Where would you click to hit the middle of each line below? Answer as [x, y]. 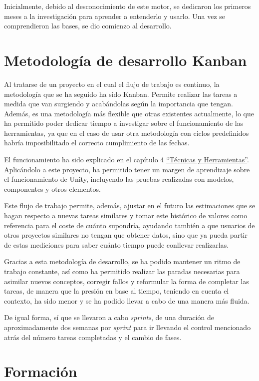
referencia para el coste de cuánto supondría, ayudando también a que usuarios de [129, 225]
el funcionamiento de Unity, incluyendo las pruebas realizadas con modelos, [119, 179]
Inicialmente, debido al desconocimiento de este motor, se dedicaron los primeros [128, 6]
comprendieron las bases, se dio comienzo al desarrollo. [88, 26]
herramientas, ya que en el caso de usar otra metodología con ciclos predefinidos [127, 133]
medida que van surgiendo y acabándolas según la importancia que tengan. [119, 104]
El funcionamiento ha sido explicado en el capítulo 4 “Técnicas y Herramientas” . [127, 160]
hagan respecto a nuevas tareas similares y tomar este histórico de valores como [126, 215]
